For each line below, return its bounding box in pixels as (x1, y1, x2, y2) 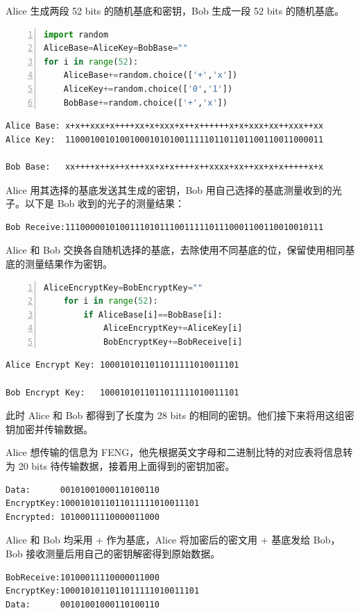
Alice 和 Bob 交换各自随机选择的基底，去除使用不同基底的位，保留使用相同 (6, 243, 345, 257)
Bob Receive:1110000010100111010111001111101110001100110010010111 (6, 222, 324, 232)
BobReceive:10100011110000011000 (6, 572, 160, 582)
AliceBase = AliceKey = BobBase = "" (44, 43, 188, 54)
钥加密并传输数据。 (6, 421, 93, 436)
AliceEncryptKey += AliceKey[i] (103, 323, 243, 334)
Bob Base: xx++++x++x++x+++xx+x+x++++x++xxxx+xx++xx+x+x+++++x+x (6, 161, 324, 172)
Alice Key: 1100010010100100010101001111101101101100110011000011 (6, 134, 324, 145)
